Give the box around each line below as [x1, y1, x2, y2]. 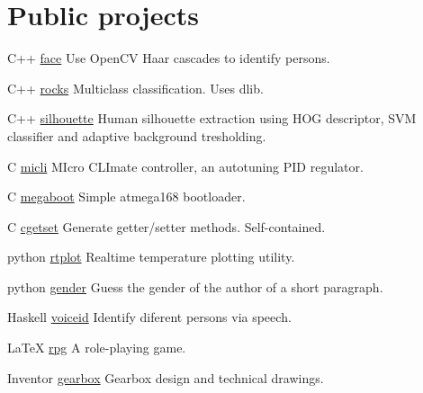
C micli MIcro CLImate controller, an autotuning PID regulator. [7, 156, 364, 175]
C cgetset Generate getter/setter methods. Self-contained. [7, 217, 326, 236]
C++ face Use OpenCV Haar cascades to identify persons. [7, 49, 330, 67]
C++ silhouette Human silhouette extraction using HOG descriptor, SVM [7, 109, 417, 128]
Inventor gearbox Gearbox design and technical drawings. [7, 368, 324, 387]
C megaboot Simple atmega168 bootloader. [7, 187, 246, 206]
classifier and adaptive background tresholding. [7, 126, 266, 145]
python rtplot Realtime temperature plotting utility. [7, 247, 295, 266]
